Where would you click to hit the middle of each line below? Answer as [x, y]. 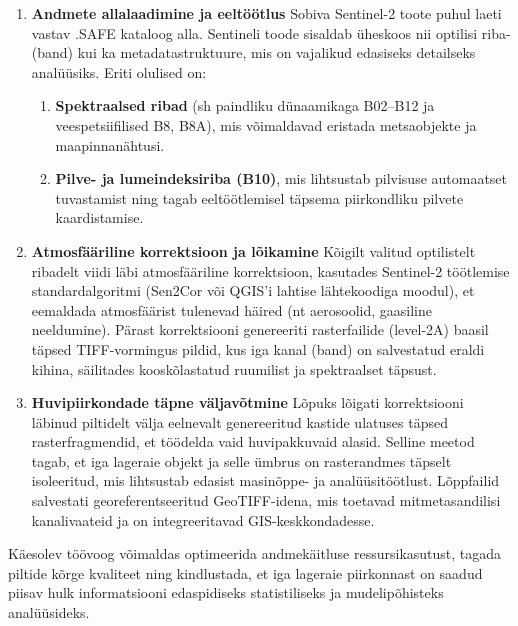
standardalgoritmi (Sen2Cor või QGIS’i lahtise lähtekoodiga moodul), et [253, 290]
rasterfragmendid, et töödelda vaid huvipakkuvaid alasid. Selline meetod [253, 441]
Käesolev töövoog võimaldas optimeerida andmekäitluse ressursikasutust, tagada [255, 553]
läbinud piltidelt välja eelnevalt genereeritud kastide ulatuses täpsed [239, 421]
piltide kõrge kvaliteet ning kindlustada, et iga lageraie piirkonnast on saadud [245, 572]
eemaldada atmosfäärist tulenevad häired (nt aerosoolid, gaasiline [232, 309]
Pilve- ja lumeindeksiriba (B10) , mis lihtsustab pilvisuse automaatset [281, 178]
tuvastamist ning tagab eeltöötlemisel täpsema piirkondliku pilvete [259, 197]
